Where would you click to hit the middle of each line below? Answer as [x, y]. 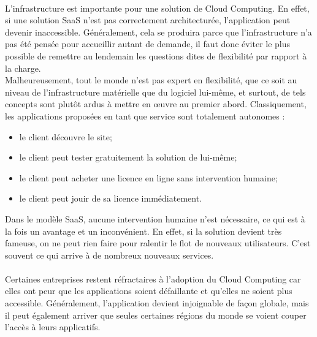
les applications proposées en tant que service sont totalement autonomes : [145, 115]
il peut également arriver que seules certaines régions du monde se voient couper [156, 315]
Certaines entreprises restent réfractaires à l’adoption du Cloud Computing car [153, 278]
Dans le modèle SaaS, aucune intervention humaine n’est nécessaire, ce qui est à [155, 218]
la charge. [23, 68]
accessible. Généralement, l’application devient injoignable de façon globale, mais [157, 303]
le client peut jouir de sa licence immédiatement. [110, 198]
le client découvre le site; [66, 136]
